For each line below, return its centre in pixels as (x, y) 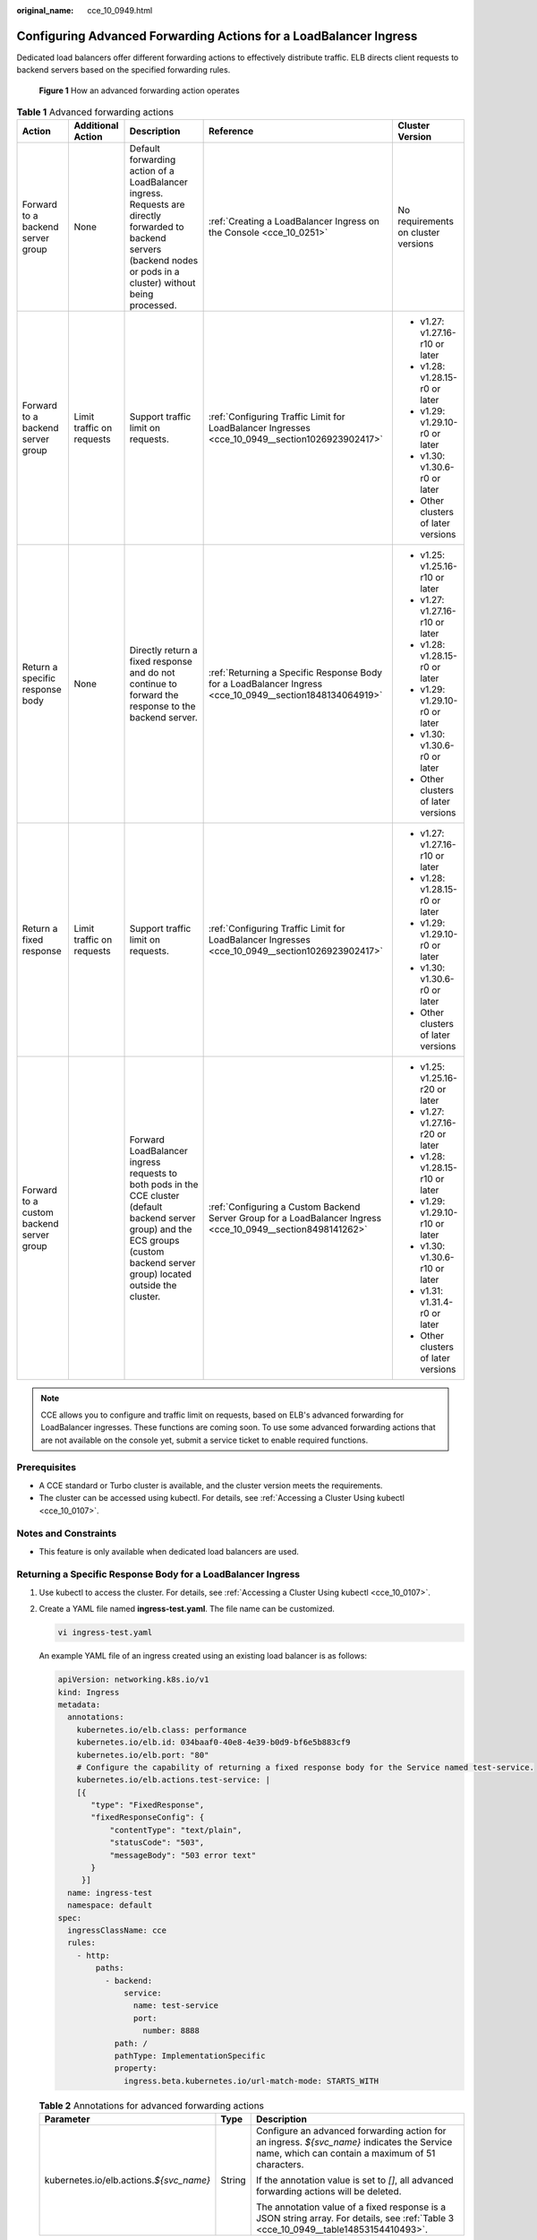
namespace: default (110, 1905)
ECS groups (154, 1241)
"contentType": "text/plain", (176, 1830)
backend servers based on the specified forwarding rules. (124, 70)
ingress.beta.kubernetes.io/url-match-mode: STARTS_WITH (251, 2081)
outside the (153, 1286)
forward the (154, 695)
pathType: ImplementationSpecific (190, 2055)
